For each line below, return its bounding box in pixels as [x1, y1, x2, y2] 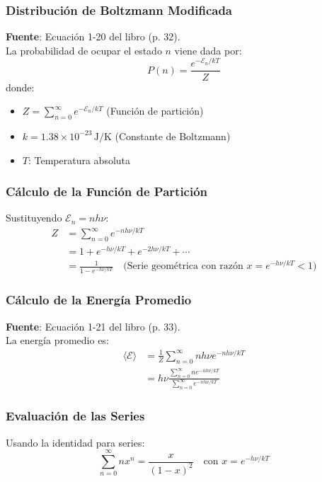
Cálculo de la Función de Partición [6, 183, 208, 200]
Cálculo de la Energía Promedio [6, 291, 192, 309]
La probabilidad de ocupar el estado [6, 42, 162, 57]
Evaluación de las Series [6, 407, 145, 425]
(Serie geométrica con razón [123, 261, 243, 272]
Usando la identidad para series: [6, 435, 145, 449]
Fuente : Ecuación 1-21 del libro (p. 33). [6, 319, 180, 333]
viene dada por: [174, 42, 242, 57]
